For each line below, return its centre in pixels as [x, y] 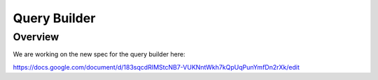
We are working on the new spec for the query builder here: [99, 54]
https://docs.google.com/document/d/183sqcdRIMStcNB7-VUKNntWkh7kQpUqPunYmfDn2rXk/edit [156, 67]
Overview [36, 37]
